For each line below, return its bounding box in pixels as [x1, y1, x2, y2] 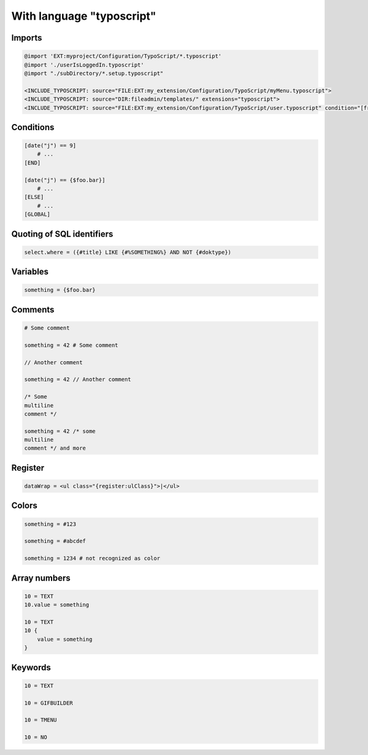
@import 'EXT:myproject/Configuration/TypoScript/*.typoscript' [24, 53, 222, 60]
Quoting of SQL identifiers [11, 229, 113, 239]
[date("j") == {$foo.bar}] [24, 176, 105, 184]
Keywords [11, 662, 52, 673]
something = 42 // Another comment [24, 376, 131, 383]
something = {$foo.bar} [24, 286, 96, 294]
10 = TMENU [24, 716, 57, 724]
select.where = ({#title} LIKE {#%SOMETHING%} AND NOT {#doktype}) [24, 249, 232, 256]
